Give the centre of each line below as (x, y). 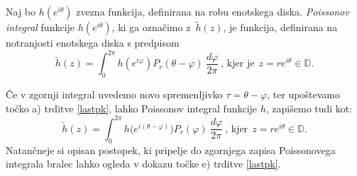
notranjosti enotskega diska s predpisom (93, 43)
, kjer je (238, 64)
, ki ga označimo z (151, 27)
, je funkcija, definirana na (280, 27)
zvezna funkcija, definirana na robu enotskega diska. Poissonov (213, 11)
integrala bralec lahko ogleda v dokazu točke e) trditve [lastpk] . (143, 164)
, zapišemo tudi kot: (309, 108)
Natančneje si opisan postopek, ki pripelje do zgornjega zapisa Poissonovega (171, 149)
